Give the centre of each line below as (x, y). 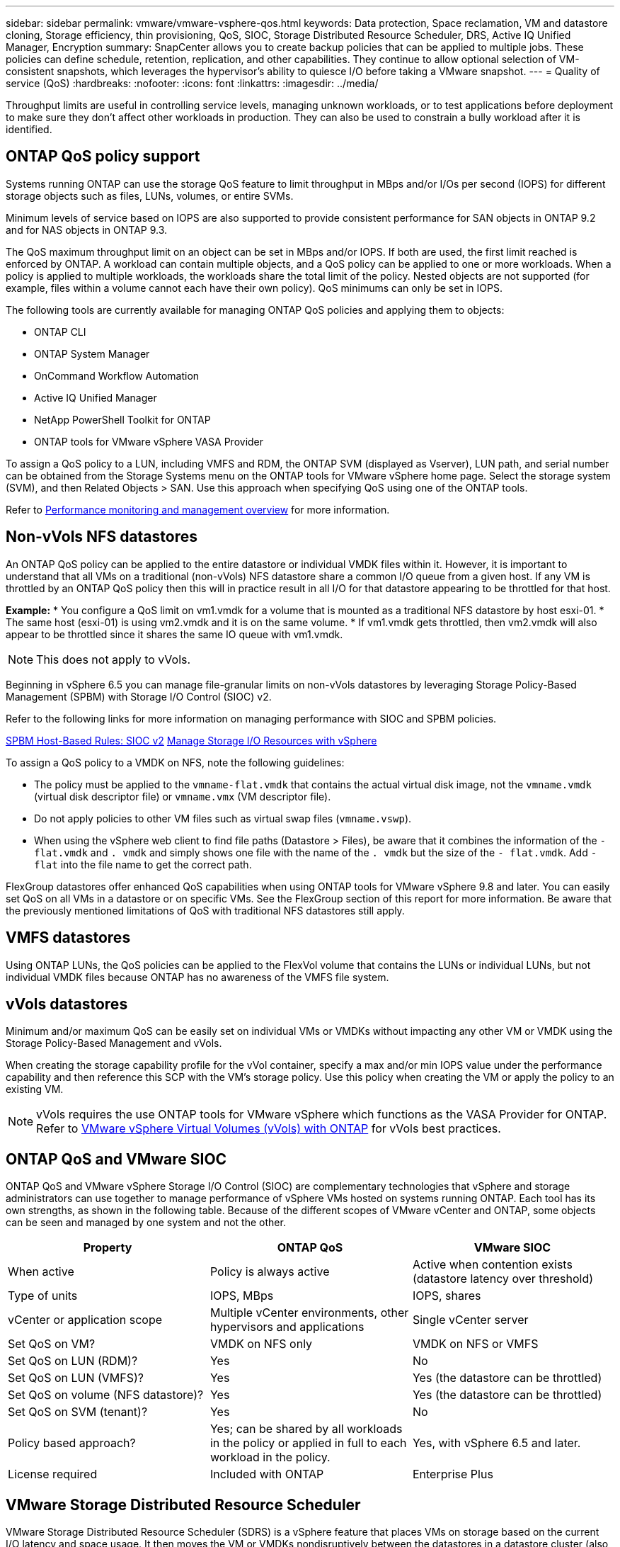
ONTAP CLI (60, 331)
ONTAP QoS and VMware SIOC (116, 1159)
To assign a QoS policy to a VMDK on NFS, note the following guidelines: (175, 762)
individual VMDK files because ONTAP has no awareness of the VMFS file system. (197, 977)
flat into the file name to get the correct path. (143, 864)
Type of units (43, 1296)
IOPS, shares (447, 1296)
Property (108, 1248)
